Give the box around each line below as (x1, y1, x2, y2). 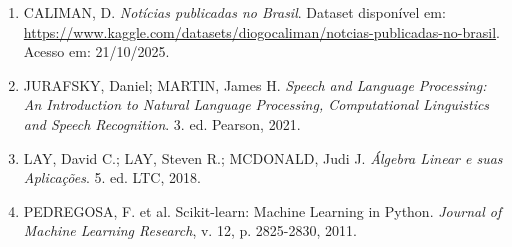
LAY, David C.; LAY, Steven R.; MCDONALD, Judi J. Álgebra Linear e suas (23, 147, 503, 168)
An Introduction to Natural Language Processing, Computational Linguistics (23, 94, 490, 115)
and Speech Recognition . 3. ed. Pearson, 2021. (23, 113, 301, 134)
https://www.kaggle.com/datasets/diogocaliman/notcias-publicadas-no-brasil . (23, 21, 500, 42)
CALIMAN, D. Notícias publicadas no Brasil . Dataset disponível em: (23, 2, 446, 22)
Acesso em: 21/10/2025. (23, 41, 170, 62)
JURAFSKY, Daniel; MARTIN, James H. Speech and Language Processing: (23, 74, 487, 95)
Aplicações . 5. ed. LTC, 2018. (23, 167, 201, 188)
